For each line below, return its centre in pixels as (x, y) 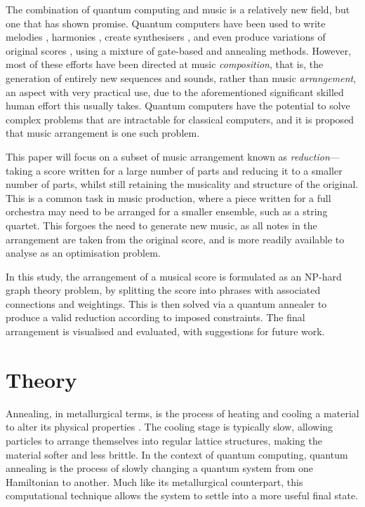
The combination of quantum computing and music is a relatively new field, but (178, 9)
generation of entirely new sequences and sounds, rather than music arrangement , (181, 77)
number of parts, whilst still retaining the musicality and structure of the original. (182, 184)
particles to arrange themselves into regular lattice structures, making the (164, 440)
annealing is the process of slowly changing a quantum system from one (160, 468)
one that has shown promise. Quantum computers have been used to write (166, 23)
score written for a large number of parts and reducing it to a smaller (193, 170)
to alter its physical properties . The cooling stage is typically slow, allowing (170, 427)
